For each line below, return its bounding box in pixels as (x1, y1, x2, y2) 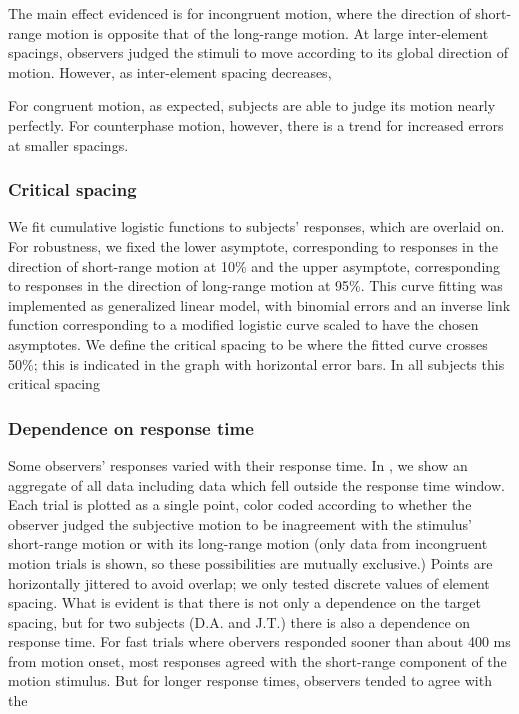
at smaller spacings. (8, 134, 129, 155)
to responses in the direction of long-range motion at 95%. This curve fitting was (8, 275, 503, 296)
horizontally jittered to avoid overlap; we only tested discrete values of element (8, 572, 490, 593)
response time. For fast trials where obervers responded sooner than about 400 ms (8, 631, 511, 652)
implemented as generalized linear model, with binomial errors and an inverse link (8, 294, 511, 315)
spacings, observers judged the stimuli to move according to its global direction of (8, 42, 508, 63)
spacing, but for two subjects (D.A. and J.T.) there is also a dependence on (8, 611, 471, 632)
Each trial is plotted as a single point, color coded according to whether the (8, 494, 472, 515)
